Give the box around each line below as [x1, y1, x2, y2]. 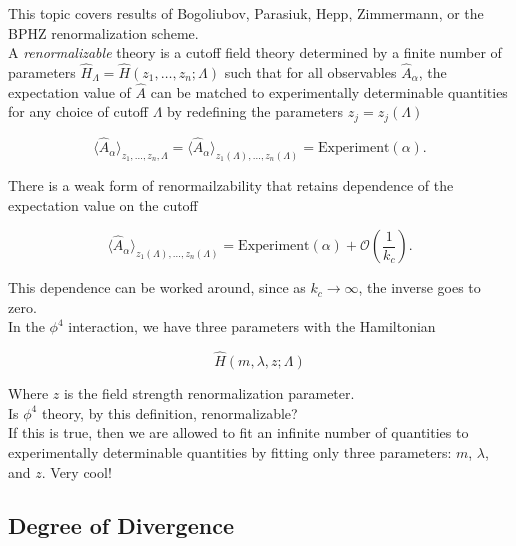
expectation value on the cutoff [8, 194, 198, 215]
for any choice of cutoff [8, 101, 149, 122]
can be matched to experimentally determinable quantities [150, 81, 508, 102]
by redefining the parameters [167, 101, 344, 122]
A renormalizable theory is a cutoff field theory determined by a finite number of [8, 42, 502, 63]
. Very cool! [41, 461, 112, 482]
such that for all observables [224, 62, 397, 82]
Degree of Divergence [8, 510, 234, 541]
